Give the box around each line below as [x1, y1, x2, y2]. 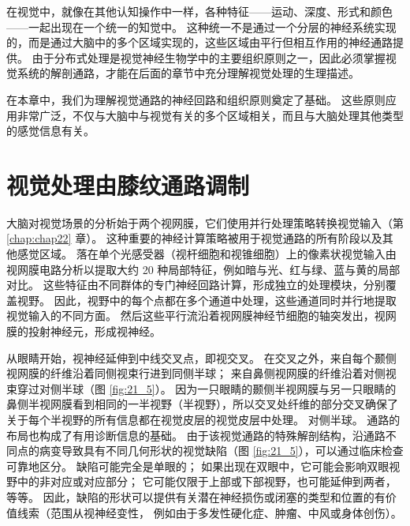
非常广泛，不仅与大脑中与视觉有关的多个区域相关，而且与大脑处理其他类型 [17, 107, 404, 123]
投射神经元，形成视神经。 [28, 323, 161, 340]
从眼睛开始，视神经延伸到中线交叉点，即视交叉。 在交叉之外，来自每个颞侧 [6, 349, 397, 366]
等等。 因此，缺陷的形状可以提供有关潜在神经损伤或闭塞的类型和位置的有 [6, 488, 386, 505]
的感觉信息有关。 [6, 122, 95, 139]
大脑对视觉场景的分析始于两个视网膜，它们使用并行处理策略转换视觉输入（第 [6, 214, 404, 231]
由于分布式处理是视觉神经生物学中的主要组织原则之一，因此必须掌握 [32, 49, 386, 66]
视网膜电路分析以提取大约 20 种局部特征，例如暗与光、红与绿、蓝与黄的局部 [6, 261, 401, 277]
